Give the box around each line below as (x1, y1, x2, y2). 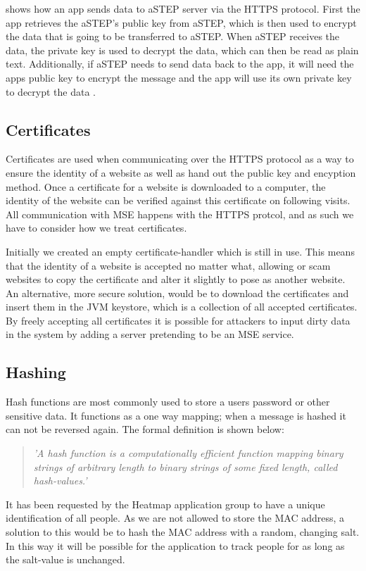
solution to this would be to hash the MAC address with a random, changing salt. (6, 525, 360, 539)
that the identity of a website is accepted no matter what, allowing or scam (6, 258, 331, 272)
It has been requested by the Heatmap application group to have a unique (6, 496, 325, 511)
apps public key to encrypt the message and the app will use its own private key (6, 70, 352, 84)
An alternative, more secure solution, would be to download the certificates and (6, 285, 349, 300)
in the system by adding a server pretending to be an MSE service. (6, 327, 294, 341)
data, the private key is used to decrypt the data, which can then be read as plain (6, 42, 359, 57)
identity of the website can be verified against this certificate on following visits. (6, 193, 351, 208)
